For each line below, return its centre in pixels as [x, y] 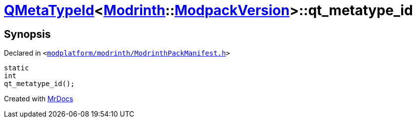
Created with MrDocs [39, 99]
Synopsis [27, 34]
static [17, 68]
